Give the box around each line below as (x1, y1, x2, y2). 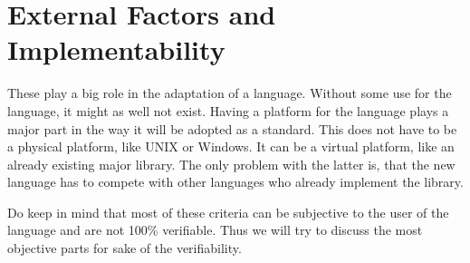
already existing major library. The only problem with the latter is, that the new (7, 154, 456, 173)
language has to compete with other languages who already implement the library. (7, 172, 464, 191)
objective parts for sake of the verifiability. (7, 239, 242, 258)
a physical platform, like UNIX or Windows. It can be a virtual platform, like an (7, 137, 455, 156)
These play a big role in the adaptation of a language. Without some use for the (7, 83, 452, 102)
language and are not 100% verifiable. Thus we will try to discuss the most (7, 220, 423, 239)
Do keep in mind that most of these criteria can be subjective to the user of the (7, 202, 449, 221)
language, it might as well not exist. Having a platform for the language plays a (7, 101, 449, 120)
